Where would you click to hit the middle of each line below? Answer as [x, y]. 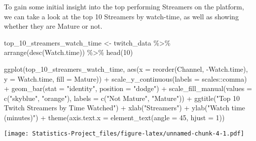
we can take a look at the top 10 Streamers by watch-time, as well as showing [121, 16]
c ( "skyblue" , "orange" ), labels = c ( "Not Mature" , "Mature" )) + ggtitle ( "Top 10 [122, 98]
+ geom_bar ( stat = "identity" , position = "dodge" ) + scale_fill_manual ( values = [128, 88]
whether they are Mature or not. [53, 26]
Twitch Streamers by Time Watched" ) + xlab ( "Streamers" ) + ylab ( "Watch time [125, 108]
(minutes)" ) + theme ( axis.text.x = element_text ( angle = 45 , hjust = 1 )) [114, 117]
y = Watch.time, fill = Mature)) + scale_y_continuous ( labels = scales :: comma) [126, 78]
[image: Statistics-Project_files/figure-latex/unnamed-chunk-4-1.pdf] [124, 133]
